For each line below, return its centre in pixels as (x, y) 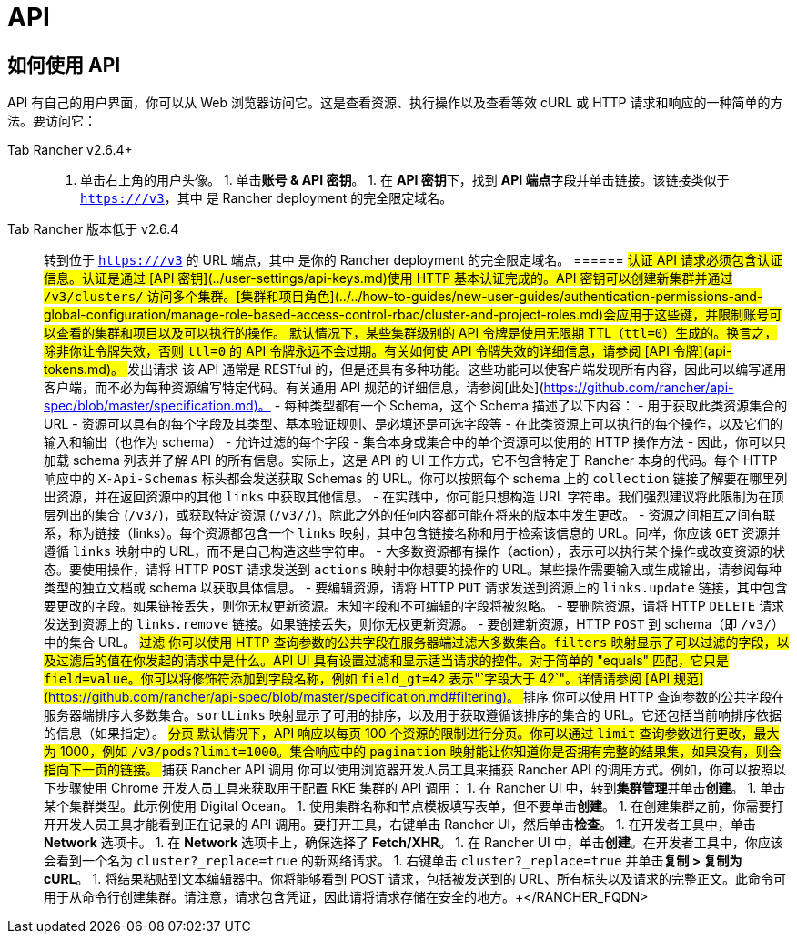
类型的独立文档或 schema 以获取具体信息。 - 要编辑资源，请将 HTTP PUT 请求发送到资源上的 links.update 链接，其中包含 (416, 588)
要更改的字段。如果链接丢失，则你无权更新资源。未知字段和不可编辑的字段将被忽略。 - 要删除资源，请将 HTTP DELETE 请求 (414, 606)
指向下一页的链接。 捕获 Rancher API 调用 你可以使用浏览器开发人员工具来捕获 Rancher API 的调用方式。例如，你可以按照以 (415, 770)
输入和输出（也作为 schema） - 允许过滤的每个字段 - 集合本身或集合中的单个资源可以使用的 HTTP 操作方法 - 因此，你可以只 (415, 442)
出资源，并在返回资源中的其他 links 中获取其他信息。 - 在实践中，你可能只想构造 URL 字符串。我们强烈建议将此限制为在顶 (414, 497)
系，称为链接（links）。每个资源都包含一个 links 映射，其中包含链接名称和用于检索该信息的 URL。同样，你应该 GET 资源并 (412, 533)
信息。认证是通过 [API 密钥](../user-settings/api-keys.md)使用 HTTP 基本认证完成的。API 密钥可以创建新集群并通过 (388, 278)
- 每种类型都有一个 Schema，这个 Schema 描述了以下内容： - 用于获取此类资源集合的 (531, 406)
